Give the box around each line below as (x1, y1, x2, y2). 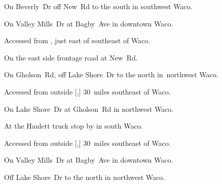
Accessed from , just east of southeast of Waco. (4, 35, 151, 46)
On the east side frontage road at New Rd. (4, 52, 138, 63)
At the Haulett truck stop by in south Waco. (4, 120, 143, 131)
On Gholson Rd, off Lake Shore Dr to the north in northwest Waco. (4, 69, 218, 80)
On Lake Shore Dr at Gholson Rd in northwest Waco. (4, 103, 174, 114)
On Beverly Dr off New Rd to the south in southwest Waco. (4, 1, 193, 11)
